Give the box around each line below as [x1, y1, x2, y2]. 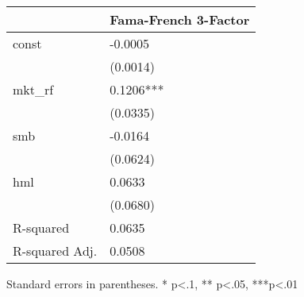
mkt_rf [13, 80, 54, 98]
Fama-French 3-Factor [110, 10, 250, 29]
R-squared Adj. [13, 241, 98, 260]
